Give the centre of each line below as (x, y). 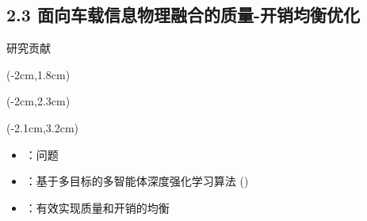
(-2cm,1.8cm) (38, 74)
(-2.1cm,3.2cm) (42, 127)
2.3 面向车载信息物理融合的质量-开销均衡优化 (183, 15)
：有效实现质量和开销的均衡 (97, 207)
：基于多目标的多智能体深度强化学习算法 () (137, 181)
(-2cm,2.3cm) (38, 101)
